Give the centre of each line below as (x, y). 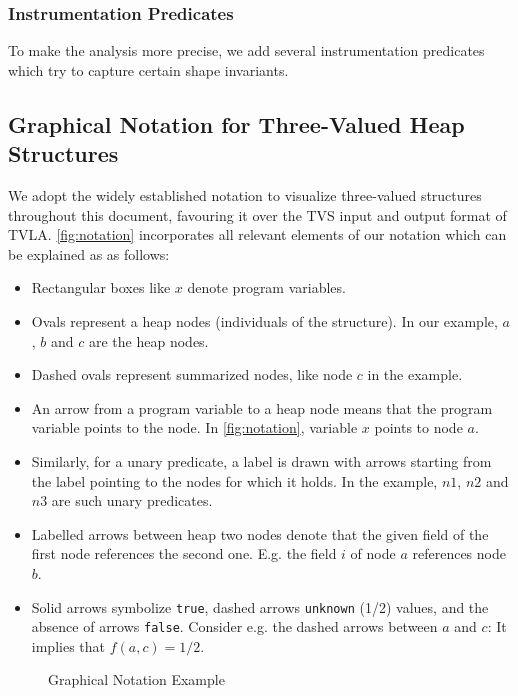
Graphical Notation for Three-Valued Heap (236, 123)
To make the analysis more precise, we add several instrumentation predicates (246, 50)
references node (459, 553)
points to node (418, 427)
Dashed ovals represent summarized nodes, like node (192, 374)
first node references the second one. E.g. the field (184, 553)
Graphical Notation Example (136, 679)
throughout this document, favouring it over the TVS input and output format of (257, 214)
